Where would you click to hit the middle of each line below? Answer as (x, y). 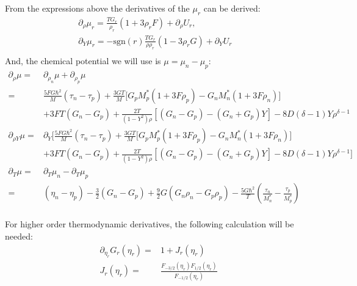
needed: (19, 236)
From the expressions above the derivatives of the (97, 8)
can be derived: (232, 8)
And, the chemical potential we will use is (83, 61)
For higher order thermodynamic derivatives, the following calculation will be (150, 224)
